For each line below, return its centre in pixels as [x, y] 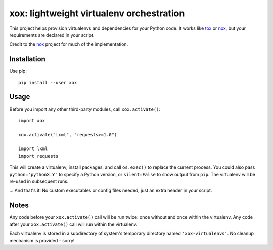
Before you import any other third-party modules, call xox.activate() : [85, 109]
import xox [32, 120]
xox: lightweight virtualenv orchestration [97, 13]
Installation [27, 59]
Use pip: [18, 71]
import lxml [33, 149]
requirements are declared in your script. [52, 35]
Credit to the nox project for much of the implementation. [69, 44]
